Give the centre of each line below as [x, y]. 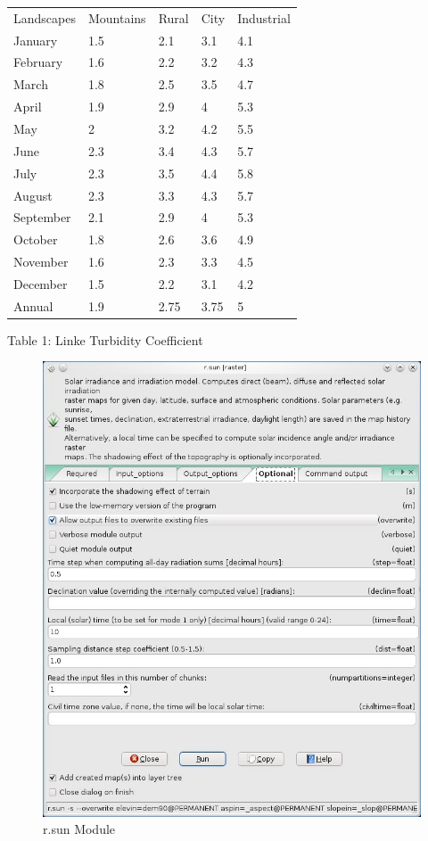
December [41, 283]
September [42, 217]
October [36, 239]
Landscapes [45, 17]
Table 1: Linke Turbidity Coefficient [105, 339]
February [38, 62]
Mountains [117, 17]
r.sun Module [79, 829]
